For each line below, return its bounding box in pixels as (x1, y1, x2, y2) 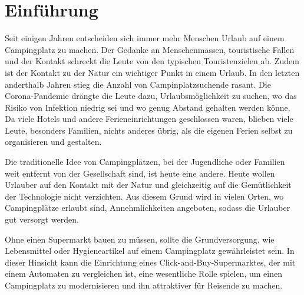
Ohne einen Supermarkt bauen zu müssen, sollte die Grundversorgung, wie (5, 233, 275, 245)
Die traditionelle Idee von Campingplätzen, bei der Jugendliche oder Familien (5, 155, 285, 168)
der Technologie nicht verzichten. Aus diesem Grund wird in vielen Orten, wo (5, 190, 284, 202)
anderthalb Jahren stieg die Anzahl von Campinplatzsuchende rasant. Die (5, 78, 271, 90)
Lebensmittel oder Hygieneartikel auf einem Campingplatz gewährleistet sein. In (5, 244, 295, 257)
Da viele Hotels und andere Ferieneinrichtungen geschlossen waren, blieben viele (5, 112, 293, 125)
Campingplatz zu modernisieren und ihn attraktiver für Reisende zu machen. (5, 279, 283, 291)
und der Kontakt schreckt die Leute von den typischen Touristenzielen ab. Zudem (5, 55, 299, 67)
